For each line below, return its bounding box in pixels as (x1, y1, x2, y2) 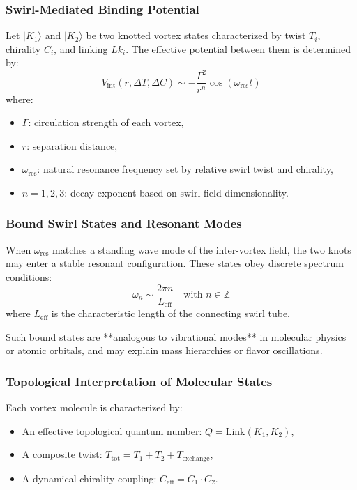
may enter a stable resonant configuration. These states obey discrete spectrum (6, 256, 344, 270)
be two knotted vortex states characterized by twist (86, 28, 306, 43)
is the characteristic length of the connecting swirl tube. (51, 306, 291, 321)
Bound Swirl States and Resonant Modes (6, 215, 242, 232)
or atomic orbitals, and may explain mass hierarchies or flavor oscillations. (6, 343, 323, 358)
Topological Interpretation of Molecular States (6, 372, 273, 390)
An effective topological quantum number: (22, 423, 202, 438)
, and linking (54, 41, 108, 56)
